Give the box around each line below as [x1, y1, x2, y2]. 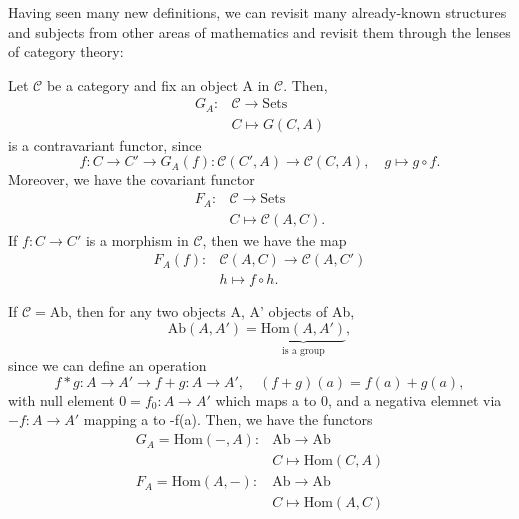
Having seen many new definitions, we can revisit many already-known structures [8, 2, 507, 22]
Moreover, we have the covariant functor [8, 169, 255, 190]
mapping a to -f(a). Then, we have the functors [83, 409, 373, 430]
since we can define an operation [8, 355, 207, 376]
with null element [8, 389, 115, 410]
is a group [282, 345, 325, 356]
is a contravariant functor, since [8, 134, 202, 155]
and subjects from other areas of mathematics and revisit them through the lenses [8, 21, 511, 42]
